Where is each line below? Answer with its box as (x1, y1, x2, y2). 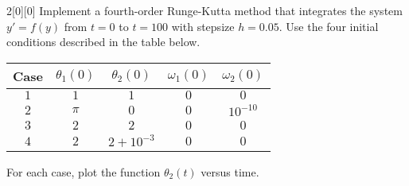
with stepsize (171, 17, 235, 34)
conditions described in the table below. (6, 33, 201, 50)
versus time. (201, 163, 259, 180)
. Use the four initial (279, 17, 379, 34)
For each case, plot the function (6, 163, 161, 180)
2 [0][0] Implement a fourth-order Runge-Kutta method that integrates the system (6, 2, 403, 18)
